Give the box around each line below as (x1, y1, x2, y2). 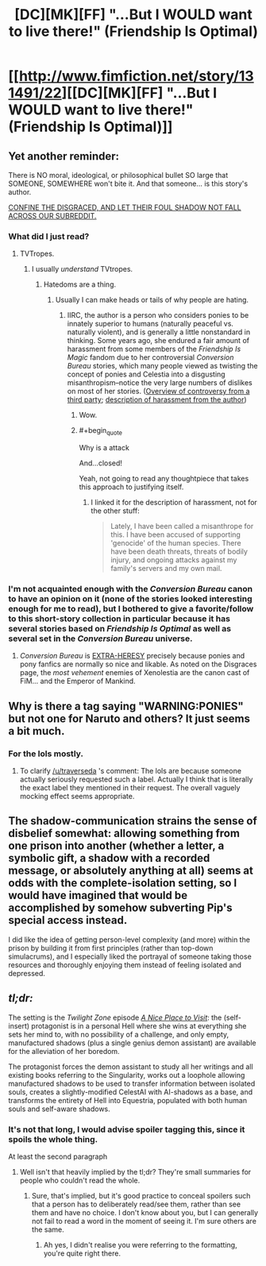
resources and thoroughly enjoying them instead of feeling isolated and (8, 959, 242, 970)
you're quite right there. (43, 1249, 121, 1258)
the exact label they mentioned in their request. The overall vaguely (19, 783, 241, 793)
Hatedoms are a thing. (43, 280, 117, 289)
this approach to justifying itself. (79, 482, 184, 492)
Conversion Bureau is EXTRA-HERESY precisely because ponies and (19, 651, 245, 661)
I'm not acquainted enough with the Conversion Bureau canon (8, 584, 253, 595)
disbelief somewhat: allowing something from (8, 827, 241, 840)
